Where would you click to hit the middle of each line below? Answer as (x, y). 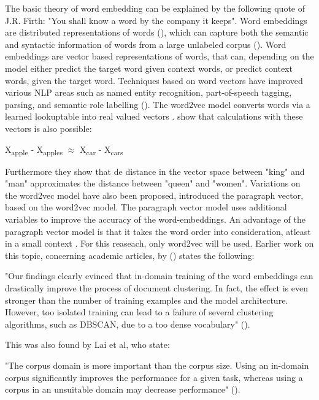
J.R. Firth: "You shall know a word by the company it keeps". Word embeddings (156, 20)
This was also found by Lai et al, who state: (87, 344)
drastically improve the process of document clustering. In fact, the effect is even (156, 288)
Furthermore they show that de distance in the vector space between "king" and (155, 171)
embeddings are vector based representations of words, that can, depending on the (159, 56)
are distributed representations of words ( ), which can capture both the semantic (157, 32)
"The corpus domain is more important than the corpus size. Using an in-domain (157, 365)
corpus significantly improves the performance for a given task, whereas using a (154, 377)
